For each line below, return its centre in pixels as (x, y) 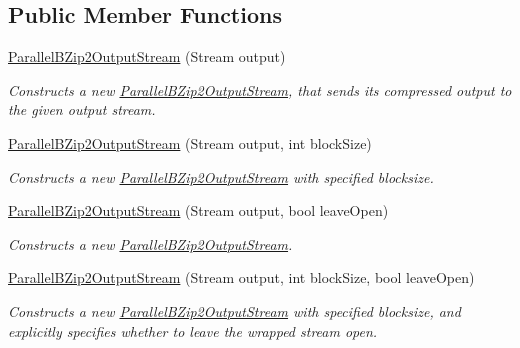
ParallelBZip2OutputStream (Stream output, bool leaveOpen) (198, 210)
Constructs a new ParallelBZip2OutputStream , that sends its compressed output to (260, 89)
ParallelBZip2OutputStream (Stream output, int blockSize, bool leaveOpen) (241, 277)
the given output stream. (82, 109)
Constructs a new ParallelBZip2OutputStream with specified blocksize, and (234, 310)
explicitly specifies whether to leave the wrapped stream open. (193, 330)
